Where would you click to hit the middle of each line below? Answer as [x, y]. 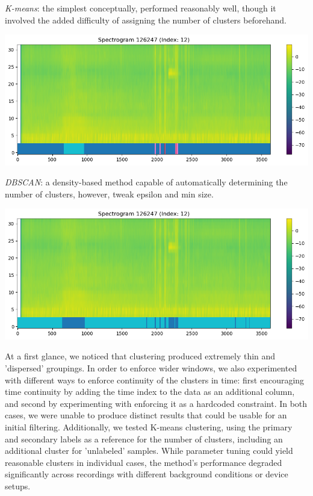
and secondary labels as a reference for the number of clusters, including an [144, 439]
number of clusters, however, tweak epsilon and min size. [109, 194]
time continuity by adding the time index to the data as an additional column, [150, 392]
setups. [18, 485]
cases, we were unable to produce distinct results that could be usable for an [146, 415]
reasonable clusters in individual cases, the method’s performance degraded [144, 462]
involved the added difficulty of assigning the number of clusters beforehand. [146, 20]
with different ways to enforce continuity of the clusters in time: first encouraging [155, 380]
